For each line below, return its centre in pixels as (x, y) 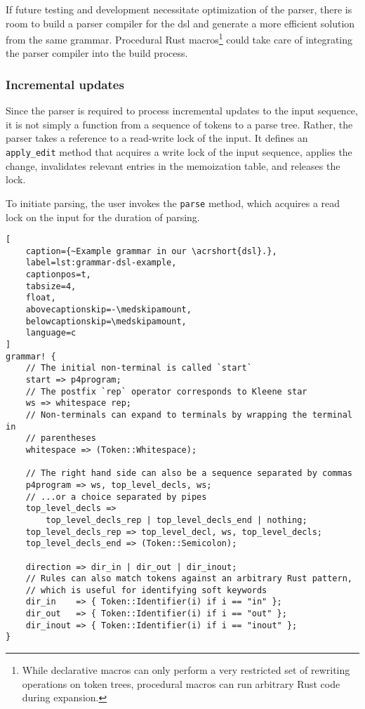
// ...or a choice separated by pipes (116, 497)
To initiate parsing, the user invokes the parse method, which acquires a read (173, 203)
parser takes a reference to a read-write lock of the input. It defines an (157, 138)
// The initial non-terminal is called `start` (139, 368)
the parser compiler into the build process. (97, 53)
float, (41, 298)
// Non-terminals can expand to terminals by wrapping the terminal (189, 415)
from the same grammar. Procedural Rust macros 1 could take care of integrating (179, 38)
